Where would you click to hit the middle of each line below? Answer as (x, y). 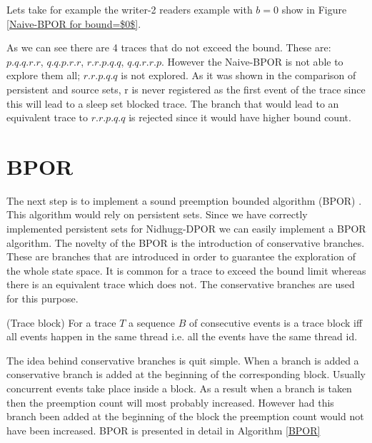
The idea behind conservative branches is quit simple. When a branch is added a (183, 360)
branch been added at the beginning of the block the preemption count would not (185, 416)
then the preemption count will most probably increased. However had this (170, 402)
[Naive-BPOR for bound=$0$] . (74, 23)
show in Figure (314, 9)
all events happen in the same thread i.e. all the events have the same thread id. (182, 336)
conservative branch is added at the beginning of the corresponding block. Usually (186, 374)
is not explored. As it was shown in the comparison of (238, 75)
